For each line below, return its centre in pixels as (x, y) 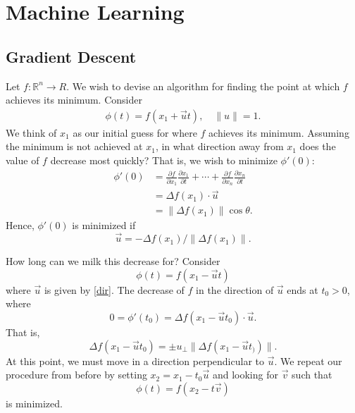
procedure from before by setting (76, 375)
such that (312, 375)
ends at (303, 289)
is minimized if (104, 225)
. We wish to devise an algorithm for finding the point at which (203, 86)
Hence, (20, 225)
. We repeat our (308, 360)
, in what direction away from (219, 146)
